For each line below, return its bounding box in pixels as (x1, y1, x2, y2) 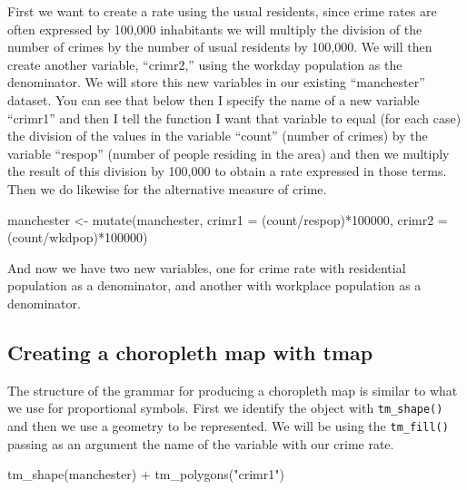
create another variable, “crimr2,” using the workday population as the (7, 54, 402, 73)
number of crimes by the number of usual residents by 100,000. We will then (7, 37, 432, 56)
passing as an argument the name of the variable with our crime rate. (7, 434, 394, 453)
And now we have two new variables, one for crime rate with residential (7, 258, 406, 277)
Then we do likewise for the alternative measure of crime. (7, 179, 327, 198)
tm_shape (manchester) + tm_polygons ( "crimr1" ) (7, 465, 284, 484)
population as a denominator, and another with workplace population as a (7, 276, 422, 295)
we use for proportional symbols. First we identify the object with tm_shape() (7, 398, 443, 417)
